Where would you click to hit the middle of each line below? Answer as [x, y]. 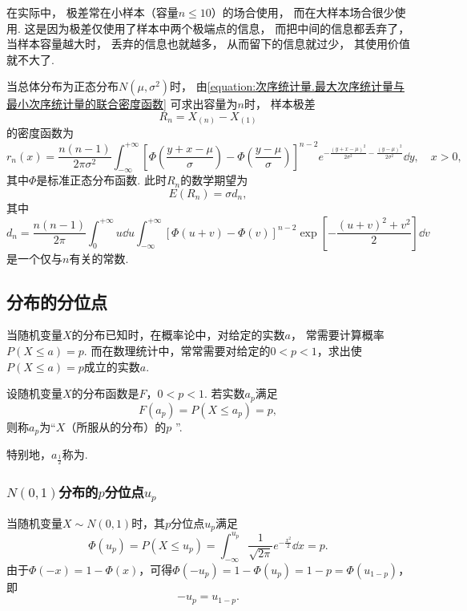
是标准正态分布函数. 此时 [101, 180]
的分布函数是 [105, 393]
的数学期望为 [214, 180]
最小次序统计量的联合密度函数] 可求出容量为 [122, 104]
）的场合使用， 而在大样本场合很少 [303, 12]
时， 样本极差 [280, 104]
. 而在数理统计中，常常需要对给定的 [177, 350]
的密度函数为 [40, 133]
